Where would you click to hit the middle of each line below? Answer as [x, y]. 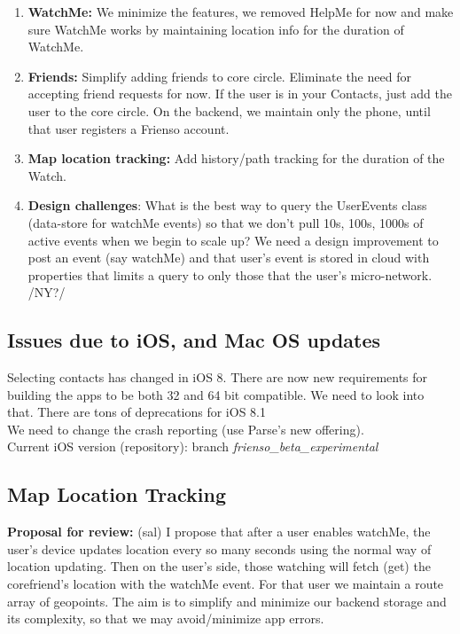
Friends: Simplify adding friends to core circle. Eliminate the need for [219, 76]
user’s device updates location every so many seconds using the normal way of [219, 548]
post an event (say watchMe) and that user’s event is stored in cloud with [229, 258]
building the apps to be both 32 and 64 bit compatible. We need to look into [216, 394]
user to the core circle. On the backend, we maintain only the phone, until [229, 110]
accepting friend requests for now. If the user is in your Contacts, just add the [240, 94]
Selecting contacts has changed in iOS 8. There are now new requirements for [218, 377]
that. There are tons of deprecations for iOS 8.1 [136, 412]
